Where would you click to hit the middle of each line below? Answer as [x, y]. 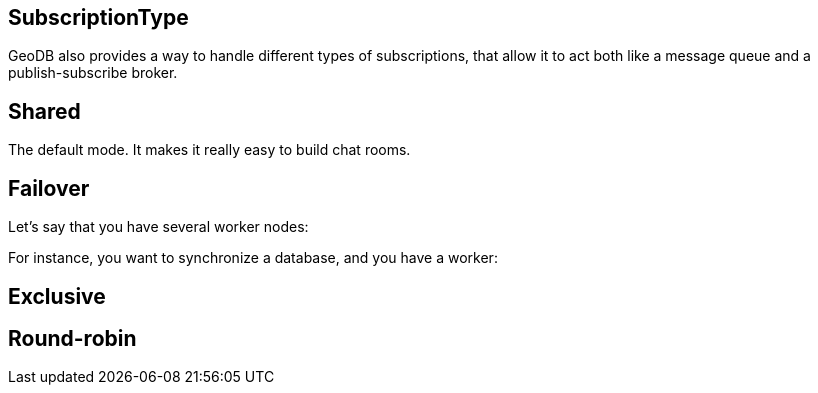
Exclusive [57, 296]
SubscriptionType [98, 17]
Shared [44, 111]
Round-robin [72, 338]
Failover [49, 188]
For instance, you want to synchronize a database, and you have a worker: [253, 258]
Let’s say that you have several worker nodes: [158, 227]
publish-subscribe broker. [93, 73]
